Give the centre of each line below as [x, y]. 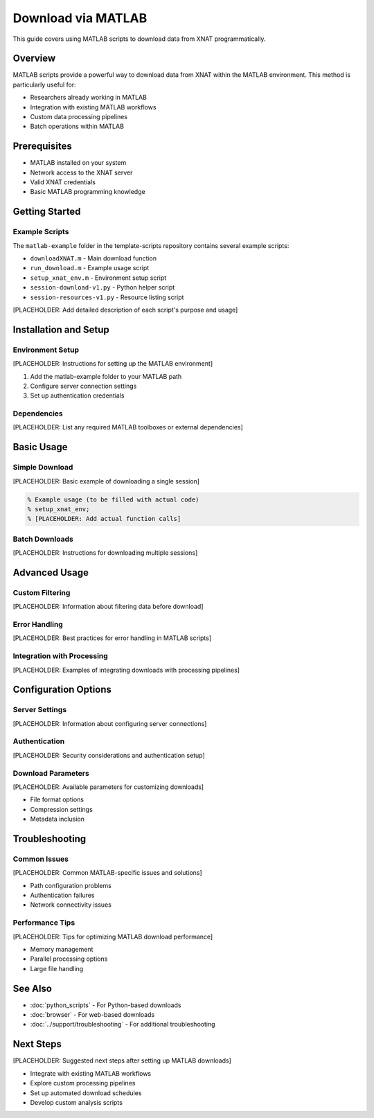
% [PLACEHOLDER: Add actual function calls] [104, 519]
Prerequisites [42, 147]
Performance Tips [44, 923]
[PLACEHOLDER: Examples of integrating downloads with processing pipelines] [126, 670]
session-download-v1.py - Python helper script [103, 287]
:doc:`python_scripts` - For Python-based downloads [106, 1005]
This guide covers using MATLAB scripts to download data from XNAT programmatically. [139, 39]
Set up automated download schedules [86, 1093]
